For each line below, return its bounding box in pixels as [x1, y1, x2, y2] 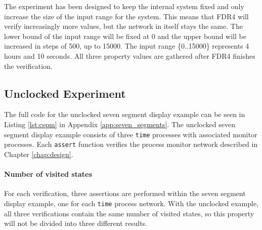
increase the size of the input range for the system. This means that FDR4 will [4, 11, 249, 21]
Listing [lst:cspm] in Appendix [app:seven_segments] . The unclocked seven [4, 119, 235, 129]
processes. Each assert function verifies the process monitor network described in [4, 139, 258, 149]
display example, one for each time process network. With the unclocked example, [4, 198, 259, 208]
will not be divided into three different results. [4, 218, 148, 228]
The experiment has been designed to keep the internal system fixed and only [4, 1, 244, 11]
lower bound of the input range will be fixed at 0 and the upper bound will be [4, 30, 246, 41]
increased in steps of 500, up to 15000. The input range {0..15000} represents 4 [4, 41, 249, 51]
